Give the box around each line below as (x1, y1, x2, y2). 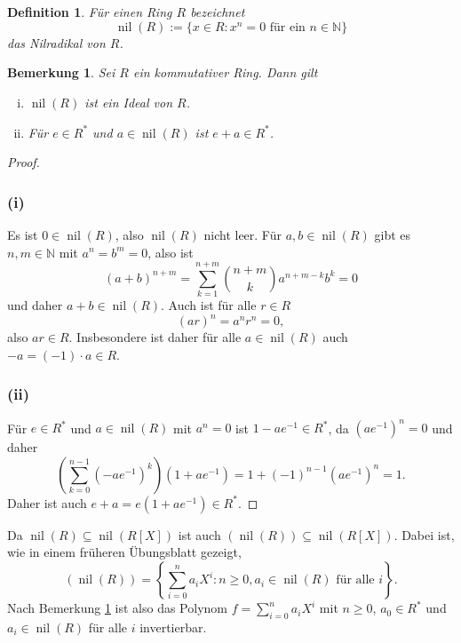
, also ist (147, 242, 194, 261)
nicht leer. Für (203, 225, 282, 243)
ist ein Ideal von (84, 92, 173, 111)
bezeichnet (190, 3, 245, 21)
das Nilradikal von (7, 33, 106, 52)
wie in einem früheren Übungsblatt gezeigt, (7, 543, 242, 561)
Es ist (7, 225, 38, 243)
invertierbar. (139, 617, 207, 636)
